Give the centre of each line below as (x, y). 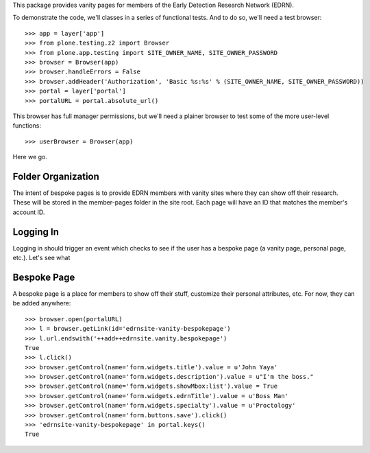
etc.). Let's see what (41, 258)
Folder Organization (56, 176)
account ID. (29, 212)
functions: (27, 126)
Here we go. (30, 157)
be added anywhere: (42, 303)
